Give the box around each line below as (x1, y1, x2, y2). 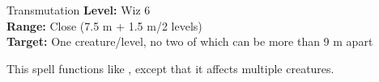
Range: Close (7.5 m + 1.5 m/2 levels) (6, 17, 202, 34)
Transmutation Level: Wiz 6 (6, 2, 151, 18)
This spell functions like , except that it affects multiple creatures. (6, 59, 334, 76)
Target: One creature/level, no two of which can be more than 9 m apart (6, 33, 373, 50)
